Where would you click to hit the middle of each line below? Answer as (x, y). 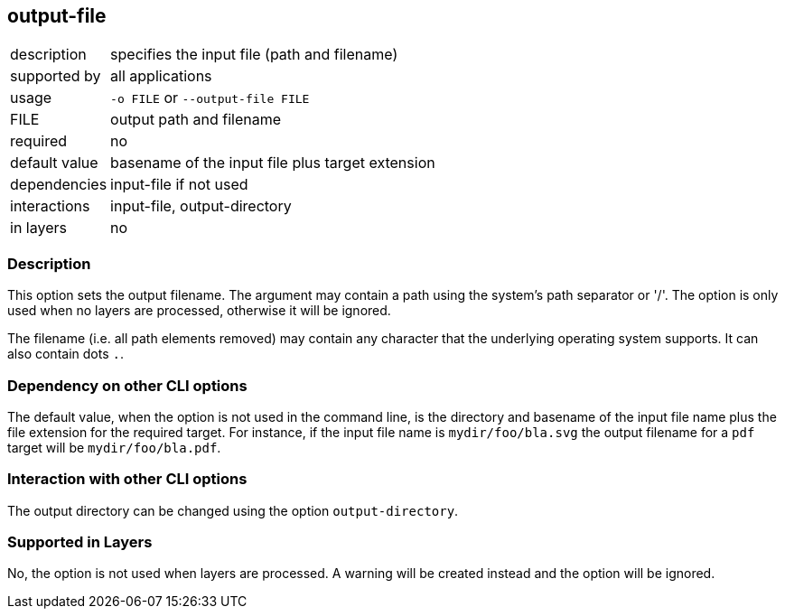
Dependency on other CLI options (127, 385)
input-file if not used (179, 185)
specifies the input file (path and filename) (254, 55)
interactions (50, 206)
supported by (56, 76)
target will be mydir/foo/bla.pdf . (114, 447)
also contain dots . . (65, 354)
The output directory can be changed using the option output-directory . (233, 510)
